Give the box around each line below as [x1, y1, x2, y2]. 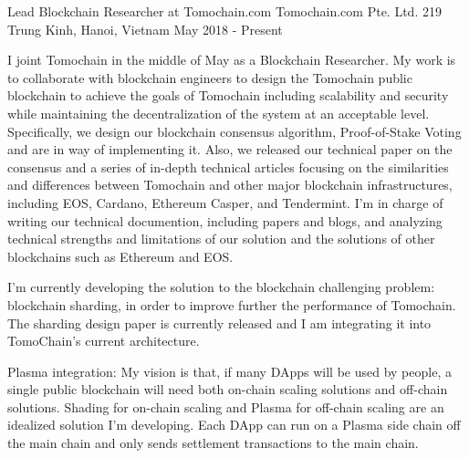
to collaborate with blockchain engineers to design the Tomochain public [7, 68, 412, 87]
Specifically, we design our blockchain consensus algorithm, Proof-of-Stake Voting [7, 121, 462, 141]
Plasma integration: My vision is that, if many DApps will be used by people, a [7, 361, 452, 380]
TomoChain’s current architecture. [7, 331, 200, 350]
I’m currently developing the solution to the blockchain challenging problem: [7, 277, 435, 297]
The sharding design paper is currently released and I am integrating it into [7, 313, 432, 332]
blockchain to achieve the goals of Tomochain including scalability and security [7, 86, 449, 105]
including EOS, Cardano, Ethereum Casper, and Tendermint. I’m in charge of [7, 193, 443, 212]
